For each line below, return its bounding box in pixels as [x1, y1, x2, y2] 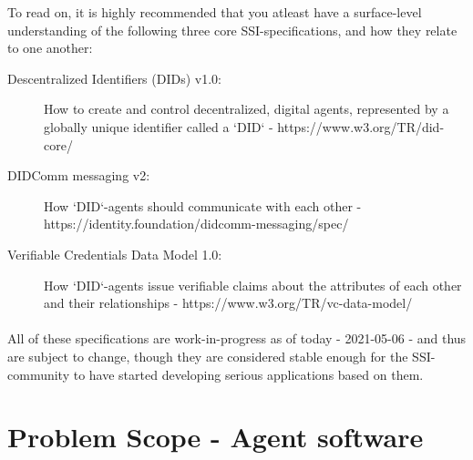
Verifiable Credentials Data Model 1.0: [7, 244, 222, 263]
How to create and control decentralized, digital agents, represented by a [44, 99, 449, 118]
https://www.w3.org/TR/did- [277, 117, 445, 136]
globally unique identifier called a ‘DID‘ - [44, 117, 273, 136]
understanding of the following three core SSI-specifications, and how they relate [7, 20, 458, 39]
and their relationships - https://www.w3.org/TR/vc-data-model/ [44, 293, 413, 312]
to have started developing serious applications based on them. [73, 364, 424, 383]
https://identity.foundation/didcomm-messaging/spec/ [44, 214, 349, 233]
